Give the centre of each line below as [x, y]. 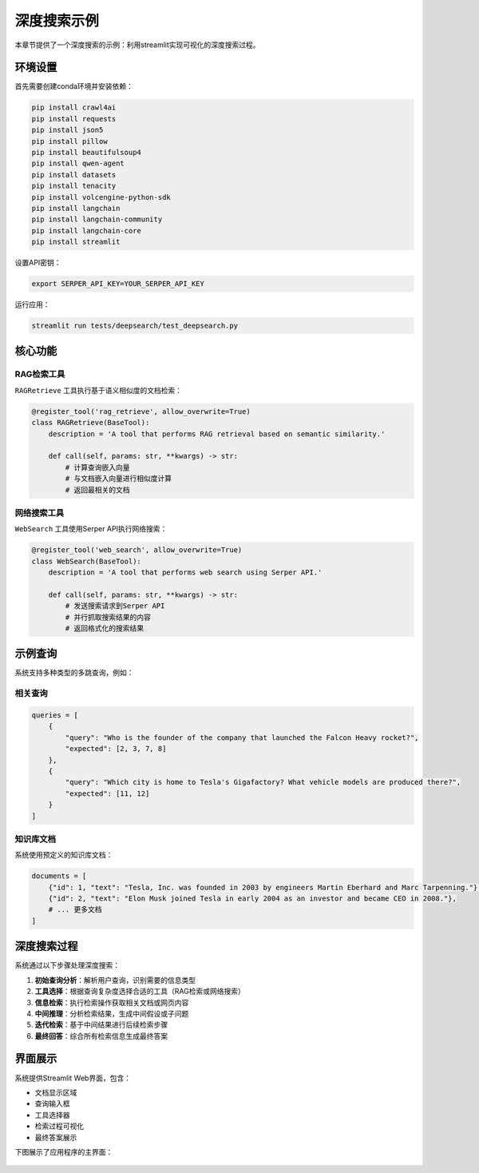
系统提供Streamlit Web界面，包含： [73, 1078]
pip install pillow [69, 141]
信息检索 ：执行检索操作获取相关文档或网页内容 [112, 1002]
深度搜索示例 [57, 21]
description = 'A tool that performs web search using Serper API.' [185, 573]
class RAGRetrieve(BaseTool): [91, 423]
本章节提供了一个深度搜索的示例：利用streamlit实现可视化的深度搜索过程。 [137, 45]
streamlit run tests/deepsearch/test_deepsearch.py [135, 326]
